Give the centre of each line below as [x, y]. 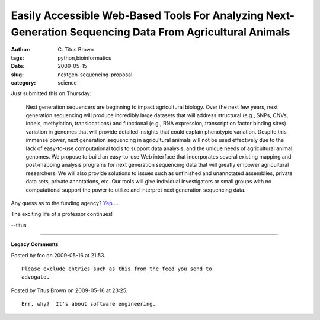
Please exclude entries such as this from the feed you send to [117, 269]
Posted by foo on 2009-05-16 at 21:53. [58, 255]
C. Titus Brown [76, 50]
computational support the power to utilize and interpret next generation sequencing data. [136, 190]
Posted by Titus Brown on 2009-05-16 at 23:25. [69, 290]
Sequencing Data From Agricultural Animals [180, 32]
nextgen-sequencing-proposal [95, 75]
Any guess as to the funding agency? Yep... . [65, 203]
